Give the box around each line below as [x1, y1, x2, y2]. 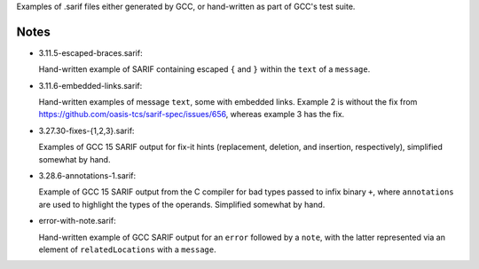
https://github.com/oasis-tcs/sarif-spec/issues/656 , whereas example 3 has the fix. [38, 109, 345, 120]
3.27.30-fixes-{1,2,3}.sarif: [38, 125, 135, 136]
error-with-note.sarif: [38, 216, 116, 226]
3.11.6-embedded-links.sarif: [38, 80, 143, 91]
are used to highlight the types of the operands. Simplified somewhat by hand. [38, 199, 326, 210]
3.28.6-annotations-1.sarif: [38, 170, 137, 181]
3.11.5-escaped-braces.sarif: [38, 47, 143, 58]
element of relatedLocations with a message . [38, 244, 216, 255]
